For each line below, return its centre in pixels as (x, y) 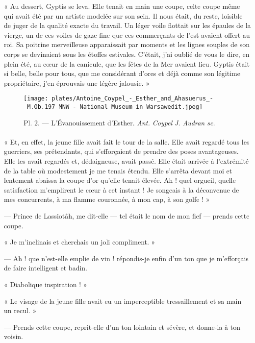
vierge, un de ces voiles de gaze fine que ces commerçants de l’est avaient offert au (127, 35)
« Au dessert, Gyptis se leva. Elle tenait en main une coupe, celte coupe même (122, 6)
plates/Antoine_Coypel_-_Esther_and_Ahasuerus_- (132, 99)
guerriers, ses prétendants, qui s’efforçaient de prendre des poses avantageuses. (121, 151)
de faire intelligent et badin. (46, 268)
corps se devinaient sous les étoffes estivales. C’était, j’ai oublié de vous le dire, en (127, 54)
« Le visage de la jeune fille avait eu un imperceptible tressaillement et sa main (123, 301)
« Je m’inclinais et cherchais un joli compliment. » (80, 242)
